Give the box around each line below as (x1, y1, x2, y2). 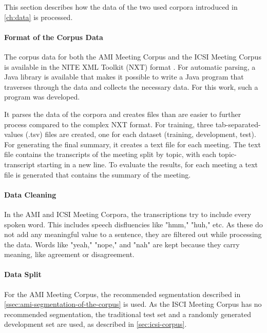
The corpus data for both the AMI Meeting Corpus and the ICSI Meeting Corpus (4, 51, 261, 62)
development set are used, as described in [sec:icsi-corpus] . (4, 319, 187, 329)
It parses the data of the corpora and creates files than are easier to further (4, 108, 241, 119)
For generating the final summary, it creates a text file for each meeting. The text (4, 139, 261, 149)
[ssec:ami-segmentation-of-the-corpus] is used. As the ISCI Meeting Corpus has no (4, 299, 262, 309)
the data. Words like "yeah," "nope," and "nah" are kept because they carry (4, 239, 240, 249)
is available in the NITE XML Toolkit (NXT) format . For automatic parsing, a (4, 61, 256, 72)
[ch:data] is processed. (4, 11, 73, 22)
